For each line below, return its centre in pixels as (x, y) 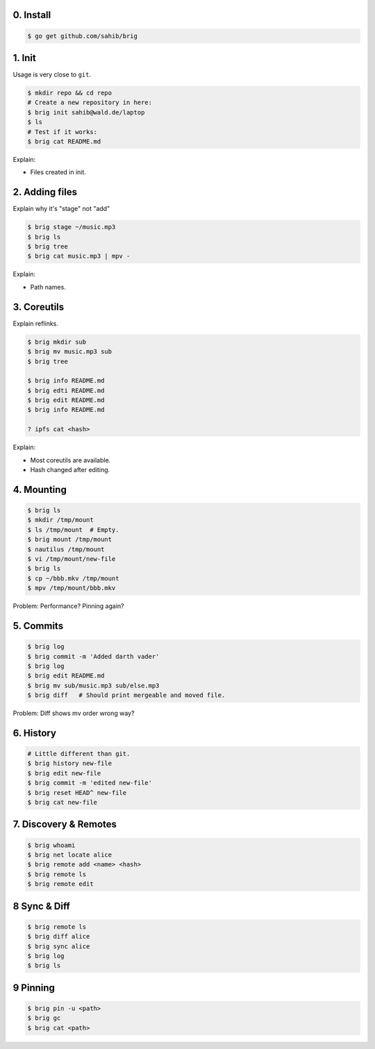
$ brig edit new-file (64, 773)
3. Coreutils (39, 307)
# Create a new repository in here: (90, 103)
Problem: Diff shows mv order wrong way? (74, 713)
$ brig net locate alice (70, 855)
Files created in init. (58, 172)
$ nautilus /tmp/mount (66, 549)
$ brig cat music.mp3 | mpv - (79, 256)
